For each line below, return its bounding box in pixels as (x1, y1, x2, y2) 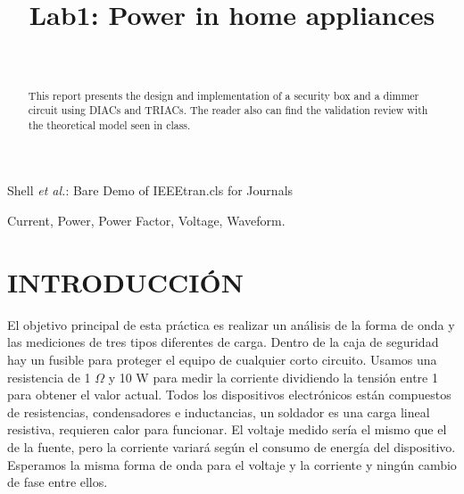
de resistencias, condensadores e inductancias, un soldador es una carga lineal (7, 402, 430, 421)
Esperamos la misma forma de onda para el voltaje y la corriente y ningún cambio (7, 455, 457, 473)
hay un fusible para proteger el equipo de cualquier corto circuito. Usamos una (7, 350, 437, 368)
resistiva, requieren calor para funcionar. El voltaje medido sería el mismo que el (7, 420, 447, 439)
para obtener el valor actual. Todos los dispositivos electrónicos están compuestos (7, 385, 452, 404)
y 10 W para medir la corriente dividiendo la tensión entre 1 (108, 367, 438, 386)
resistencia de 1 (7, 367, 91, 386)
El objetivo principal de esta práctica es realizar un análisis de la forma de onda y (7, 315, 455, 333)
